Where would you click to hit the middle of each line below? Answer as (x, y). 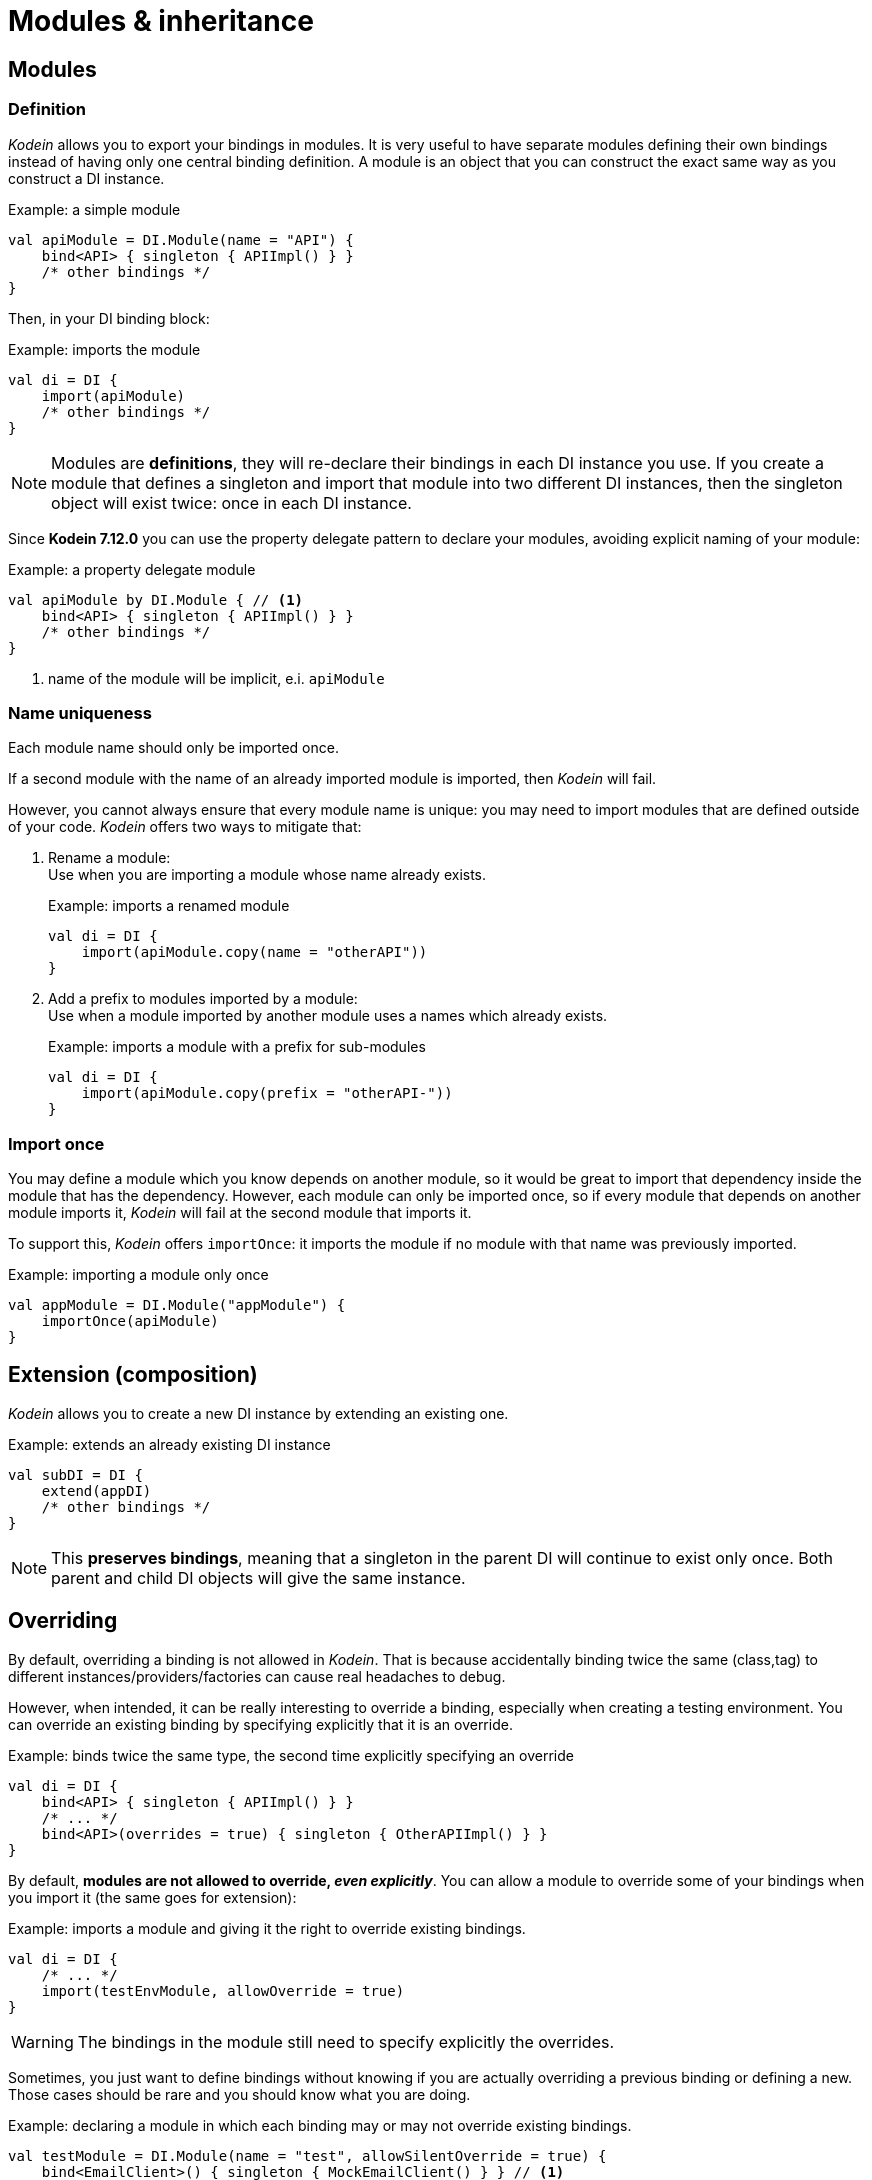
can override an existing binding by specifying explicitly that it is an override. (260, 1724)
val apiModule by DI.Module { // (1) (156, 599)
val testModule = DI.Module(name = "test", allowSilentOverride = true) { (307, 2155)
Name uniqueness (80, 712)
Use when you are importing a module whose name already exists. (267, 875)
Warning (42, 2041)
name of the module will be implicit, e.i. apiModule (216, 678)
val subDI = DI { (75, 1474)
